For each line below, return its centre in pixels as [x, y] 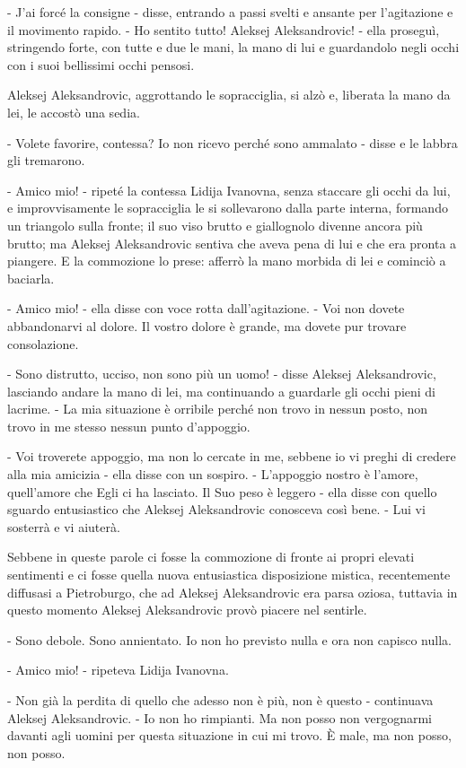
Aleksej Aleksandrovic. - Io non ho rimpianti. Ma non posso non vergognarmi [220, 717]
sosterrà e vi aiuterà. [64, 526]
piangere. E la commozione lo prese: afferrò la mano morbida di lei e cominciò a [227, 261]
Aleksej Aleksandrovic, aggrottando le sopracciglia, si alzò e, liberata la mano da [229, 95]
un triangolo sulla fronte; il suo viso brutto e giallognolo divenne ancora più [215, 225]
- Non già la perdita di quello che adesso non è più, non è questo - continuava [220, 700]
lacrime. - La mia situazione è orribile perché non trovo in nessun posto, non [218, 409]
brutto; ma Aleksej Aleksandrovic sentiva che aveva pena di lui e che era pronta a [232, 243]
